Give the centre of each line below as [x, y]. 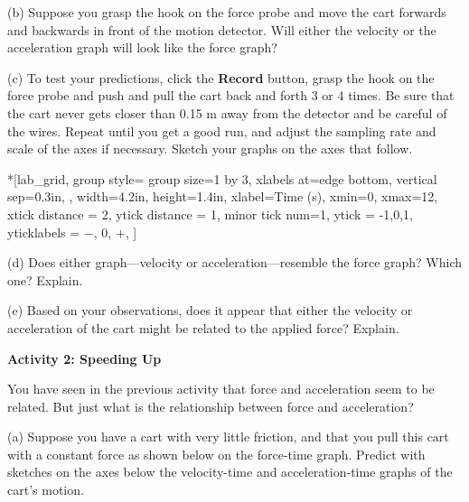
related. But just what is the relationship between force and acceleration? [211, 406]
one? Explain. [45, 279]
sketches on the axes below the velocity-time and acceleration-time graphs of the [230, 472]
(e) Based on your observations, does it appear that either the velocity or [210, 310]
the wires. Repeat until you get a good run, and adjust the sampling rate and [222, 130]
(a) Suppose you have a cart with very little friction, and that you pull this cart [228, 437]
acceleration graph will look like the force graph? [142, 47]
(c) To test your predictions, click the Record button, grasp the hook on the [221, 77]
